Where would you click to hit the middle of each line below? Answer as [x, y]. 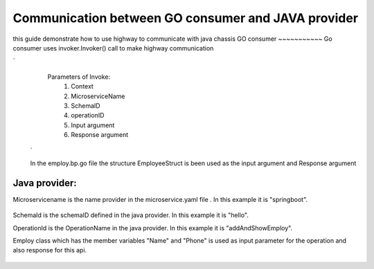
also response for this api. [50, 250]
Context [82, 86]
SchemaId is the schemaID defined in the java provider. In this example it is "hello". [131, 215]
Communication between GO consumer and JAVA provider [186, 18]
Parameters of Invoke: [79, 77]
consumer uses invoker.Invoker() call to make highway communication [113, 48]
